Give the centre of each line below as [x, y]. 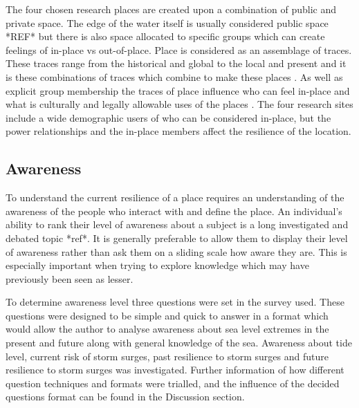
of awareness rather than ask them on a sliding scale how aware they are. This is [176, 251]
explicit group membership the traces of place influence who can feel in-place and [178, 90]
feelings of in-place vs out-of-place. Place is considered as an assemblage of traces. [179, 49]
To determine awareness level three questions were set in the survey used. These [175, 302]
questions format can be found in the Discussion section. [125, 397]
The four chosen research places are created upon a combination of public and [171, 9]
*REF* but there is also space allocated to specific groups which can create [165, 36]
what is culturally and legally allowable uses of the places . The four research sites [179, 104]
